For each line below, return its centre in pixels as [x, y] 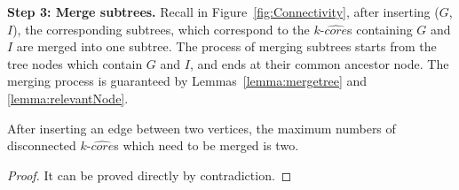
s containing [380, 29]
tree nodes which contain [75, 63]
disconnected [42, 145]
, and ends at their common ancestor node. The [319, 63]
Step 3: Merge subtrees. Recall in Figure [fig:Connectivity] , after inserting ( [223, 11]
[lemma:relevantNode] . [68, 98]
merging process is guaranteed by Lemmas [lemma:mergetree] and [187, 81]
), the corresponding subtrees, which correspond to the [161, 29]
